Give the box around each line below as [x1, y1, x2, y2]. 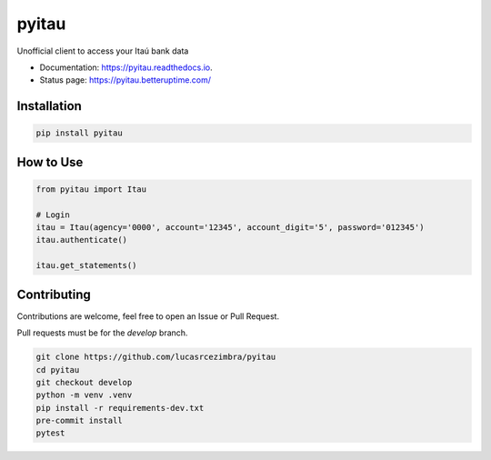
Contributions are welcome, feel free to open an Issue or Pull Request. [16, 310, 280, 322]
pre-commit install [35, 415, 123, 426]
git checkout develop [35, 377, 133, 387]
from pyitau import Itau [35, 184, 147, 195]
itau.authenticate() [35, 235, 127, 245]
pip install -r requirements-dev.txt [35, 403, 205, 413]
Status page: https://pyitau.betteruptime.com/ [39, 75, 212, 85]
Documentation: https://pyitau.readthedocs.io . [39, 62, 213, 73]
